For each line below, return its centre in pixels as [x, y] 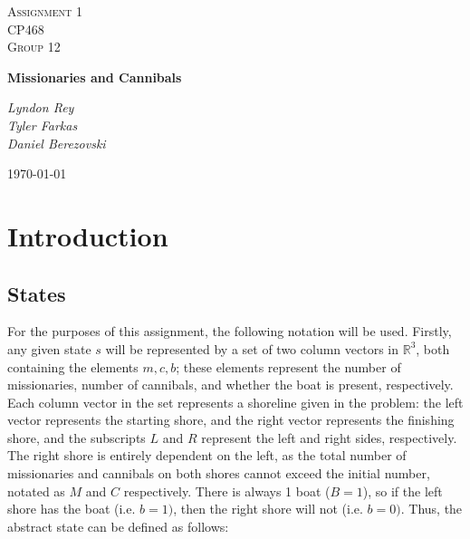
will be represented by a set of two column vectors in [252, 348]
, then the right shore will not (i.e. [268, 509]
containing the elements [73, 366]
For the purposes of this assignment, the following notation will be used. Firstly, [230, 331]
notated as [36, 491]
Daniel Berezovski [57, 143]
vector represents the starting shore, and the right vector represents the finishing [231, 420]
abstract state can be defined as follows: [118, 526]
